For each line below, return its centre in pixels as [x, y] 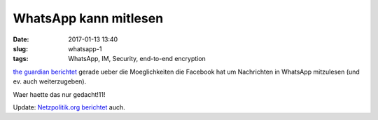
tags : [21, 59]
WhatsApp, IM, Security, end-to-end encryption [137, 59]
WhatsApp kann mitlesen [88, 18]
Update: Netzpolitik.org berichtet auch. [69, 107]
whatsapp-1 [85, 48]
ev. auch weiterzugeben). [50, 81]
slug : [20, 48]
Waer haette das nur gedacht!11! [59, 94]
